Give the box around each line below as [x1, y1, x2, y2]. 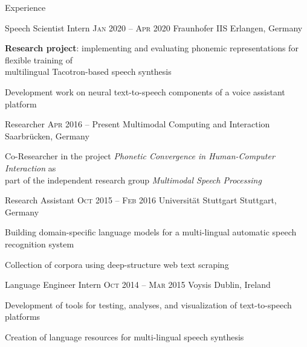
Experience [5, 1, 46, 13]
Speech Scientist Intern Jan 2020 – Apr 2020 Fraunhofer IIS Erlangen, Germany [5, 21, 303, 34]
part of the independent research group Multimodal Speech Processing [5, 173, 262, 186]
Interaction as [5, 161, 56, 174]
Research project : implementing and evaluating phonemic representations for [5, 42, 299, 54]
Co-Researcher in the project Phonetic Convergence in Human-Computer [5, 150, 275, 162]
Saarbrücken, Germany [5, 129, 89, 142]
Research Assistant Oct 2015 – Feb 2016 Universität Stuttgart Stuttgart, [5, 194, 277, 206]
